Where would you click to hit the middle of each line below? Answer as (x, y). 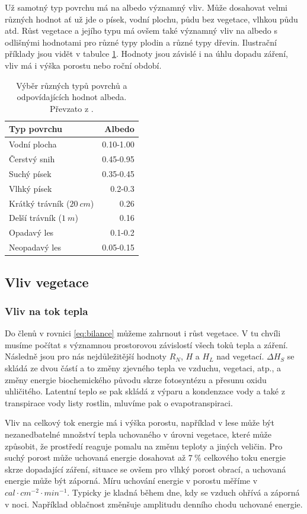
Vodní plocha (33, 144)
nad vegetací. (240, 356)
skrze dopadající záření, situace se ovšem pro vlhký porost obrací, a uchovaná (145, 469)
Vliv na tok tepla (47, 311)
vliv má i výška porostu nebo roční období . (83, 65)
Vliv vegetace (47, 282)
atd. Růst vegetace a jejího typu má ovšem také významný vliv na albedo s (141, 30)
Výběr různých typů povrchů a (72, 85)
